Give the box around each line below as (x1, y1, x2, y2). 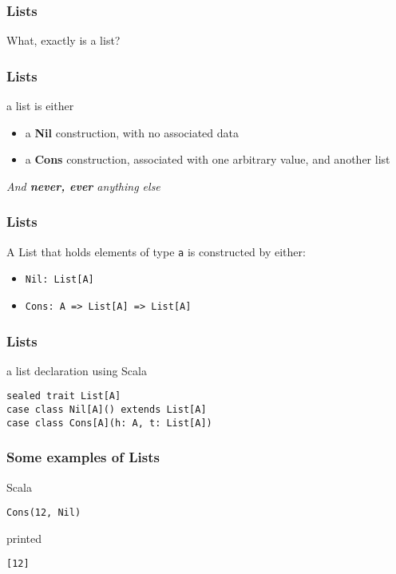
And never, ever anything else (6, 177, 160, 194)
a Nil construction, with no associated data (25, 124, 240, 141)
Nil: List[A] (25, 274, 94, 286)
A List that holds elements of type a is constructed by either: (6, 243, 306, 259)
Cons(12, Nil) (6, 507, 81, 519)
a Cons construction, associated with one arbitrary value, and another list (25, 151, 390, 168)
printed (6, 529, 42, 546)
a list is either (6, 97, 74, 114)
